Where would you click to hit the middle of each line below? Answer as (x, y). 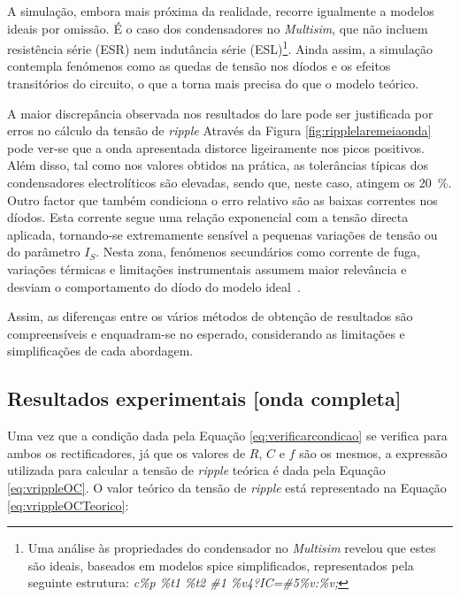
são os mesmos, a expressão (373, 452)
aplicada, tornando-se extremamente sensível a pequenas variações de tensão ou (222, 234)
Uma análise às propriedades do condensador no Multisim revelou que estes (232, 548)
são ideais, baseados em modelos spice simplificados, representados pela (221, 565)
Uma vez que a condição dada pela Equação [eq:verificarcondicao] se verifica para (227, 436)
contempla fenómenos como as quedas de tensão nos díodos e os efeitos (199, 66)
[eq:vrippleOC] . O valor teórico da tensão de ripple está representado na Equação (227, 487)
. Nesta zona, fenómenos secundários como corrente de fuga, (258, 252)
